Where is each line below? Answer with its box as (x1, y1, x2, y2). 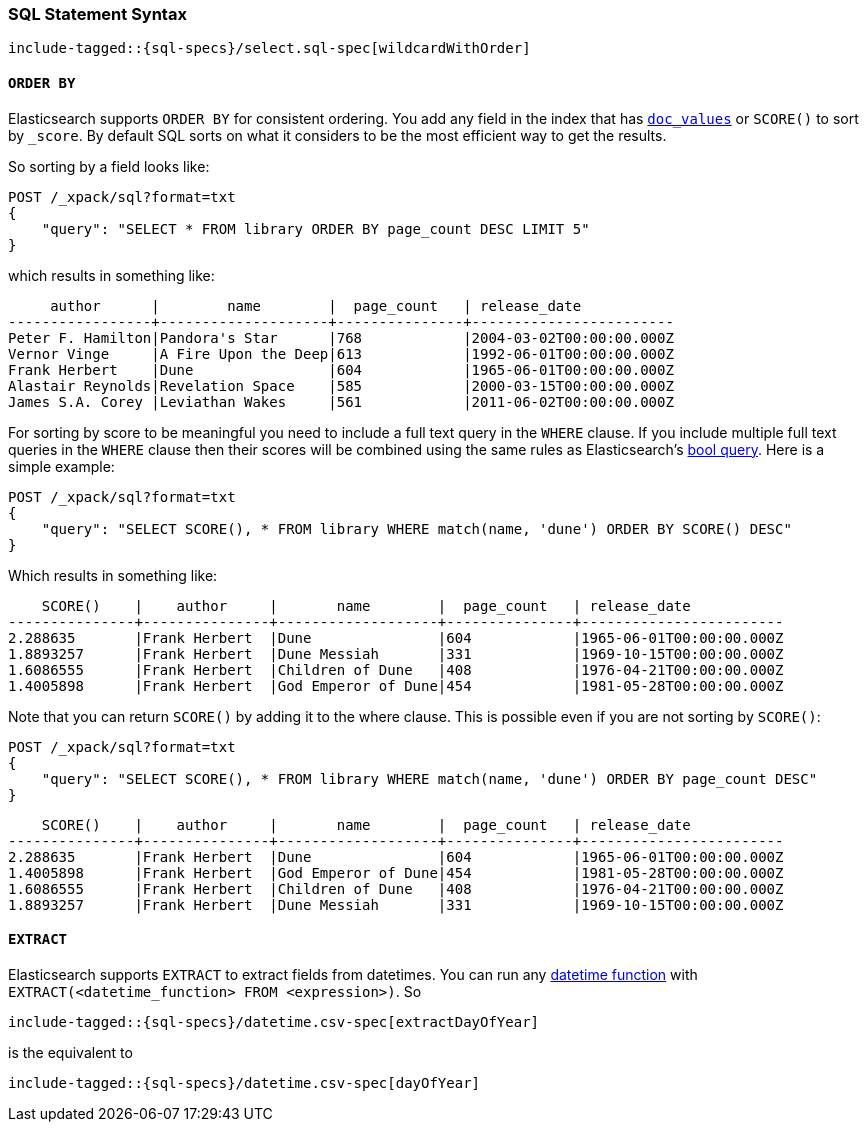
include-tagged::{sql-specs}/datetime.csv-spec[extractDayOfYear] (8, 1013, 540, 1030)
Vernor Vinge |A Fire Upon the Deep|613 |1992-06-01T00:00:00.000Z (8, 345, 674, 362)
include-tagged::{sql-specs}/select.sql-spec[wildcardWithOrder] (8, 40, 531, 57)
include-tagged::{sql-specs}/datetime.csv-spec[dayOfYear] (8, 1074, 481, 1091)
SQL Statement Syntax (8, 4, 187, 24)
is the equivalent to (8, 1043, 133, 1061)
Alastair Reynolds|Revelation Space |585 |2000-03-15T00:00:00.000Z (8, 377, 674, 394)
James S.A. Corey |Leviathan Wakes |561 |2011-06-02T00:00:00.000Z (8, 393, 674, 410)
